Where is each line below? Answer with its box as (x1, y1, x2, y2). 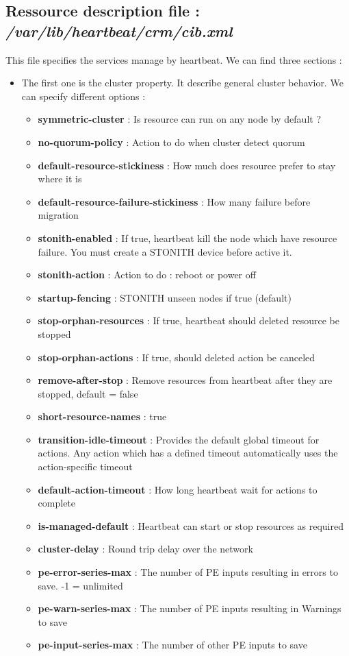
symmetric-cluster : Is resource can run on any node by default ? (38, 112, 321, 126)
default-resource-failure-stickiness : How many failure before (38, 194, 311, 208)
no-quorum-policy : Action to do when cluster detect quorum (38, 134, 305, 149)
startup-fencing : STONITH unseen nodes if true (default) (38, 290, 292, 304)
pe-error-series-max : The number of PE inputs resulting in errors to (38, 565, 338, 579)
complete (38, 496, 76, 510)
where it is (38, 171, 82, 186)
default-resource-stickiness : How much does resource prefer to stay (38, 158, 336, 172)
